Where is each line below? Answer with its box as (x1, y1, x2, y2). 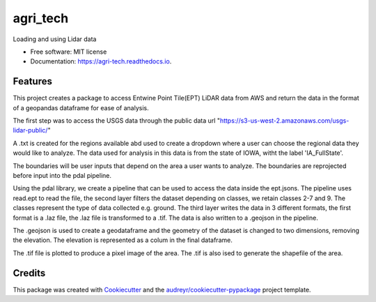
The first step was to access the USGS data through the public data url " (13, 116, 221, 125)
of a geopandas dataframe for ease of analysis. (13, 103, 149, 112)
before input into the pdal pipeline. (13, 171, 111, 179)
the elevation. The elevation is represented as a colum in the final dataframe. (13, 236, 233, 244)
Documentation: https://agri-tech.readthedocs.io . (30, 57, 172, 66)
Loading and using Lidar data (13, 35, 97, 43)
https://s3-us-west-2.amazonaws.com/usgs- (219, 116, 350, 125)
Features (13, 75, 52, 87)
